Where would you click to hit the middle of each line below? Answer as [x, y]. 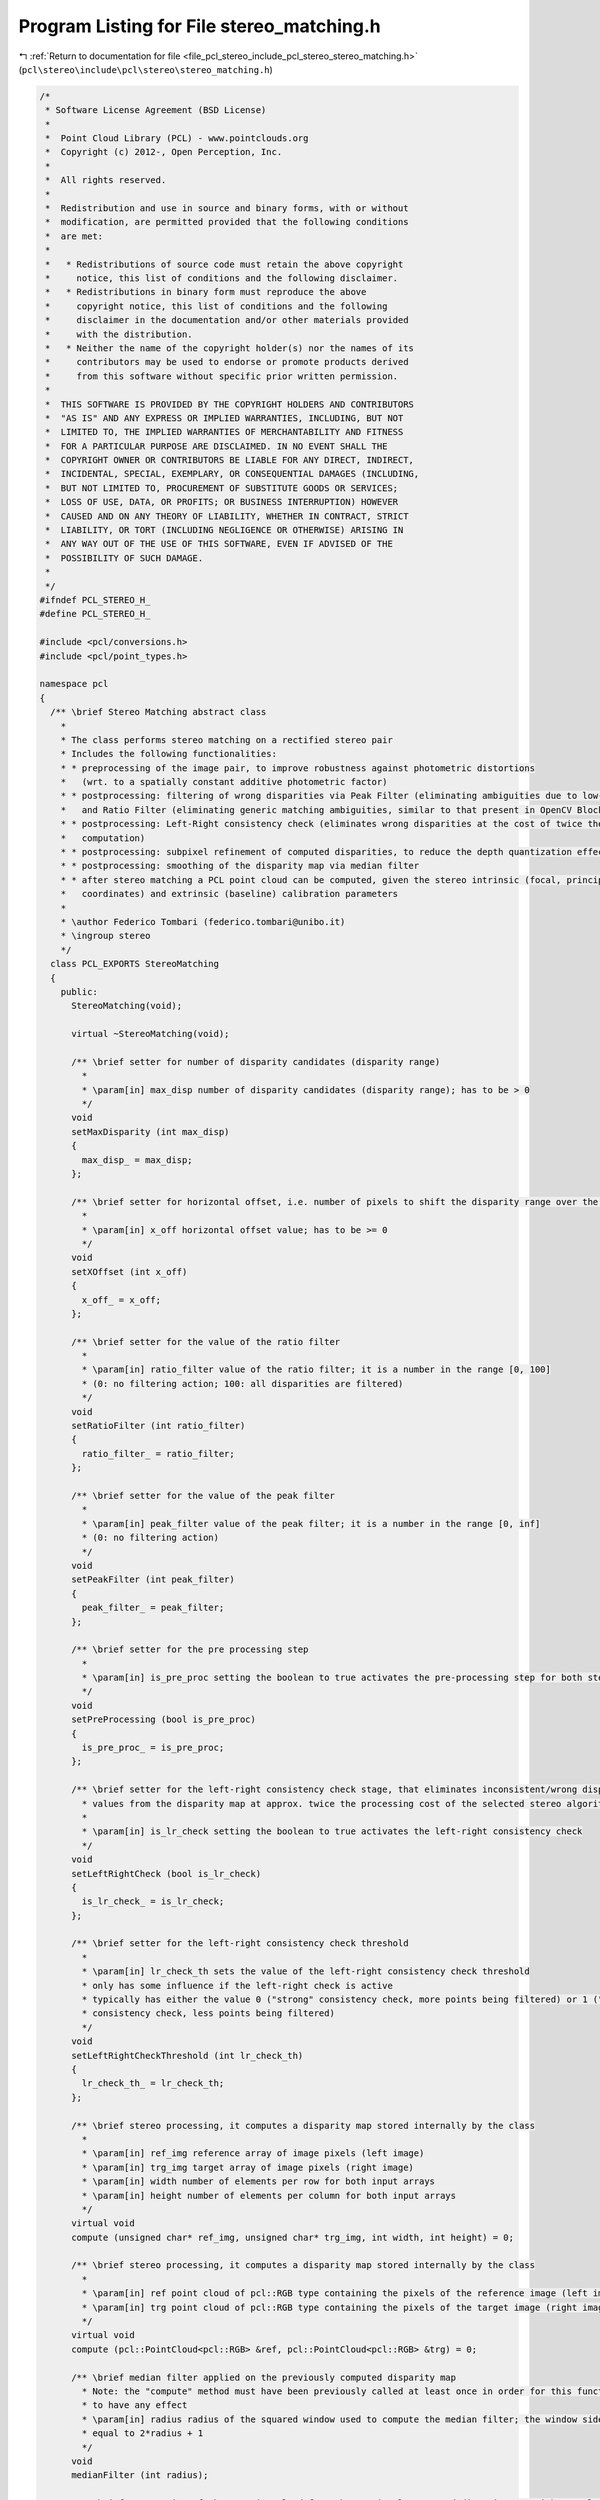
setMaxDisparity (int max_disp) [150, 1131]
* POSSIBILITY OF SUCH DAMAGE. [124, 558]
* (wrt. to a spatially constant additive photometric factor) [224, 782]
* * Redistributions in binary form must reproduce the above [206, 292]
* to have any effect [134, 2405]
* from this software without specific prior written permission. [222, 376]
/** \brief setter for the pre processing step [190, 1649]
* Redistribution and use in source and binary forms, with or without [227, 208]
